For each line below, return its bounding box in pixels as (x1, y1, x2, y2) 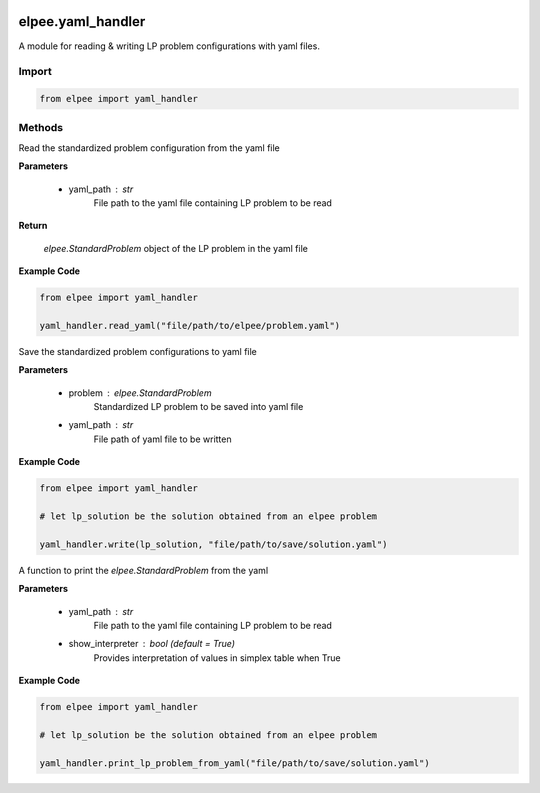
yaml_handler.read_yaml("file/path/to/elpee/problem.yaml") (39, 320, 341, 331)
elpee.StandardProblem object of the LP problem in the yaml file (43, 242, 309, 254)
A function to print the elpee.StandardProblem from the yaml (18, 564, 269, 576)
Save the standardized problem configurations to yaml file (18, 345, 257, 357)
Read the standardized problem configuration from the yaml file (18, 141, 280, 154)
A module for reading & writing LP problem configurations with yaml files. (18, 40, 320, 52)
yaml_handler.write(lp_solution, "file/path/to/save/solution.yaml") (39, 538, 388, 550)
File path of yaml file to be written (93, 433, 232, 445)
